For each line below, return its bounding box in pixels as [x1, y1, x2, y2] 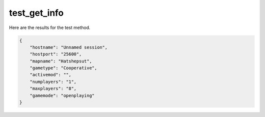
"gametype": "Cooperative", [29, 65, 98, 71]
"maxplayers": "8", [29, 86, 77, 91]
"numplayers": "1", [29, 79, 77, 85]
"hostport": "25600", [29, 52, 82, 57]
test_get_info [9, 7, 64, 18]
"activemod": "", [29, 72, 72, 78]
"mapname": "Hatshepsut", [29, 58, 92, 64]
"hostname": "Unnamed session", [29, 44, 108, 50]
